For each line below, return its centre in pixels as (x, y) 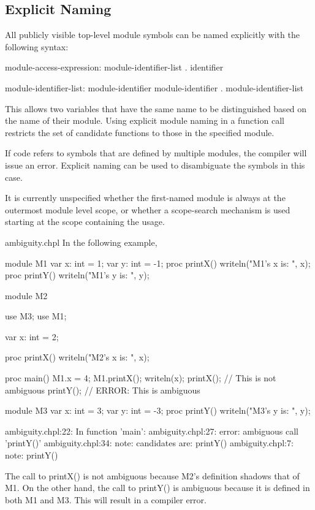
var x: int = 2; (32, 336)
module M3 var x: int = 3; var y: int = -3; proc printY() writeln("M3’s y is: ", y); (158, 410)
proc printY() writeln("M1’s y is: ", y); (77, 275)
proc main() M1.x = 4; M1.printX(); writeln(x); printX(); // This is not (141, 378)
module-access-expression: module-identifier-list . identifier (114, 67)
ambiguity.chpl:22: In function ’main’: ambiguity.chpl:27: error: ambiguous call (152, 431)
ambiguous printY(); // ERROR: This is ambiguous (103, 390)
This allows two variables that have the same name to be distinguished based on (156, 108)
